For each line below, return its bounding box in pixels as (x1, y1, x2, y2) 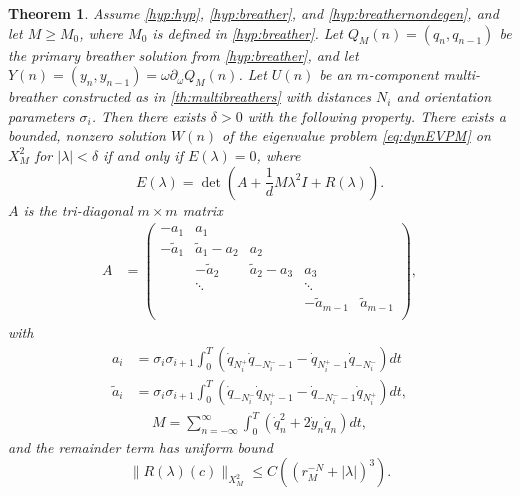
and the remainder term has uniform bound (8, 436, 273, 457)
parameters (8, 105, 75, 126)
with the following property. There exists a (247, 105, 506, 126)
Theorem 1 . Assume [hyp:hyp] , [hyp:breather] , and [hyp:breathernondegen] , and (8, 3, 499, 23)
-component (368, 64, 439, 85)
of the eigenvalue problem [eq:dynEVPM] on (222, 125, 491, 146)
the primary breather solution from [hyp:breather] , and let (8, 44, 359, 65)
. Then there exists (91, 105, 206, 126)
